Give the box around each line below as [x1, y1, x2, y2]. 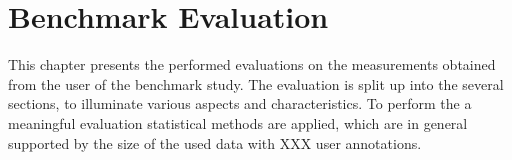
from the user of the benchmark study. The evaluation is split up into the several [8, 73, 504, 94]
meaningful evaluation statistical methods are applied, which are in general [8, 112, 468, 133]
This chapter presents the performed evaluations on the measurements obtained [8, 54, 496, 75]
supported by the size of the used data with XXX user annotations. [8, 132, 422, 153]
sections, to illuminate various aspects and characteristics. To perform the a [8, 93, 472, 114]
